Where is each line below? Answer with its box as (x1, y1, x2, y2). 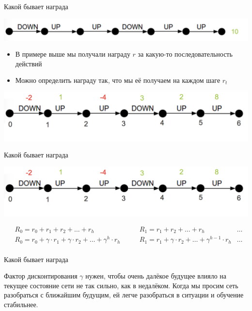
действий (15, 59, 42, 69)
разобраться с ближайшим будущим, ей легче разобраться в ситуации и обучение (4, 290, 244, 300)
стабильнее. (4, 299, 38, 309)
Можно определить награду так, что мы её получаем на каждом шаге (15, 75, 220, 85)
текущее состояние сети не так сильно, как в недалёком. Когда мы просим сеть (4, 280, 238, 290)
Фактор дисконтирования (4, 270, 78, 280)
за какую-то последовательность (138, 49, 233, 59)
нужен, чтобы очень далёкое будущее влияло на (85, 270, 227, 280)
